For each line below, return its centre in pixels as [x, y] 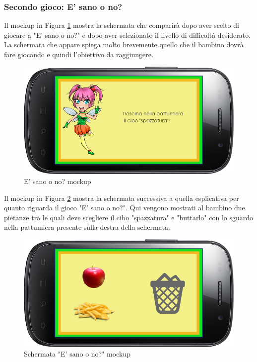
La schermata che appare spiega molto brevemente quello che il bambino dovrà [124, 45]
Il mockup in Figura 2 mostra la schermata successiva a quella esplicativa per [122, 198]
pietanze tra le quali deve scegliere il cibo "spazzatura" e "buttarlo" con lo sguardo [129, 217]
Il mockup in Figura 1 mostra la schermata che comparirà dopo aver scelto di [122, 25]
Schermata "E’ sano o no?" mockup [77, 354]
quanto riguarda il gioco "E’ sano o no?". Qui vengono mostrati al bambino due [125, 208]
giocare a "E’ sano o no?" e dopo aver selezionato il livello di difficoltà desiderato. [128, 35]
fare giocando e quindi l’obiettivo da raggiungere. [79, 54]
